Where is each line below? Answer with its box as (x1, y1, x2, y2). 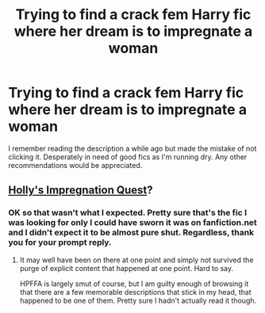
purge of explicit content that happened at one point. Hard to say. (19, 263, 234, 273)
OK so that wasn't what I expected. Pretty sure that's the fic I (8, 208, 248, 219)
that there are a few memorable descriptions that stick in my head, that (19, 287, 252, 296)
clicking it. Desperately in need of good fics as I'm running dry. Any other (8, 152, 248, 162)
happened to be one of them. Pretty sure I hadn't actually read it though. (19, 296, 257, 305)
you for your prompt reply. (8, 237, 112, 248)
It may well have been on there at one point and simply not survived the (19, 255, 254, 265)
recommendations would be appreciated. (8, 160, 143, 170)
